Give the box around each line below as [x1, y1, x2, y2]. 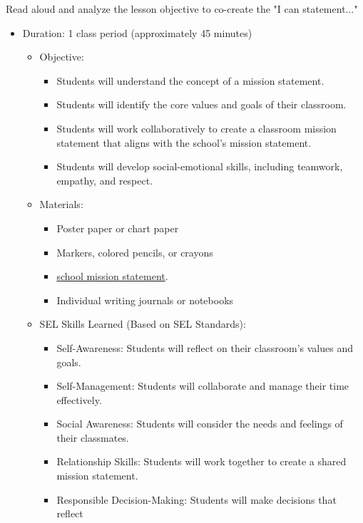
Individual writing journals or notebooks [56, 292, 234, 307]
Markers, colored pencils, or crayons [56, 244, 213, 259]
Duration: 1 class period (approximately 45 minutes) [22, 25, 252, 40]
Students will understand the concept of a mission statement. [56, 73, 324, 88]
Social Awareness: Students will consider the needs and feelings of [56, 416, 343, 431]
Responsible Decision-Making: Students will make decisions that [56, 492, 337, 507]
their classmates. [56, 430, 129, 445]
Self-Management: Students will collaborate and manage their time [56, 378, 349, 393]
